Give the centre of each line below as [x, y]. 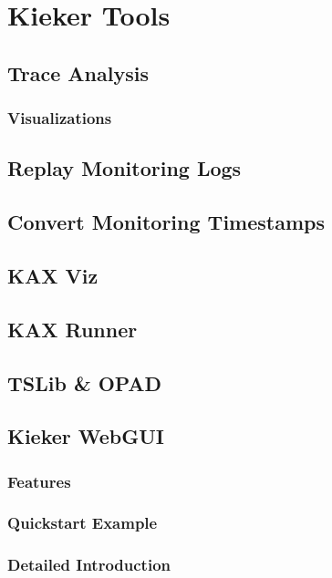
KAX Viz [53, 275]
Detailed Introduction [89, 565]
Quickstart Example [83, 523]
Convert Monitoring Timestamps [166, 222]
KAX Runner [73, 329]
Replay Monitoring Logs [124, 168]
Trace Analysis [78, 72]
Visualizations [60, 118]
